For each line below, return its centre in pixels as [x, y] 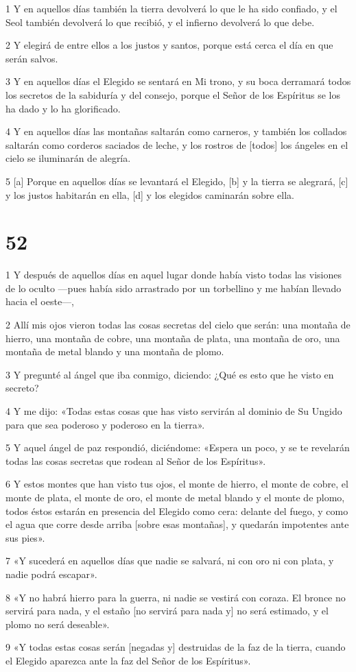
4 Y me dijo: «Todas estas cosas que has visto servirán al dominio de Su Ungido [174, 411]
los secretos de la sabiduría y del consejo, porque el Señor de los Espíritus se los [173, 94]
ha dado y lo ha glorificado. [63, 108]
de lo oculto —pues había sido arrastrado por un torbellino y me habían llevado [174, 288]
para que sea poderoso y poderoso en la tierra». [105, 424]
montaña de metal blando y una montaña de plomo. [115, 351]
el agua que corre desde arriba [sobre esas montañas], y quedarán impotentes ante [177, 524]
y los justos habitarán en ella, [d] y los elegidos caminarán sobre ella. [150, 194]
